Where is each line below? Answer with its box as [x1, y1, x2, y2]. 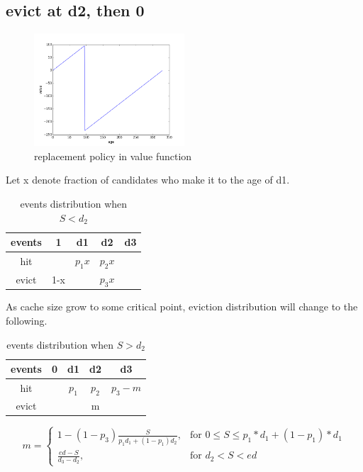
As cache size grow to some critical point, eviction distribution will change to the [6, 299, 358, 314]
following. [6, 313, 48, 327]
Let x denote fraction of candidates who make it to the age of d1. [6, 172, 290, 187]
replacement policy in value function [34, 148, 192, 163]
